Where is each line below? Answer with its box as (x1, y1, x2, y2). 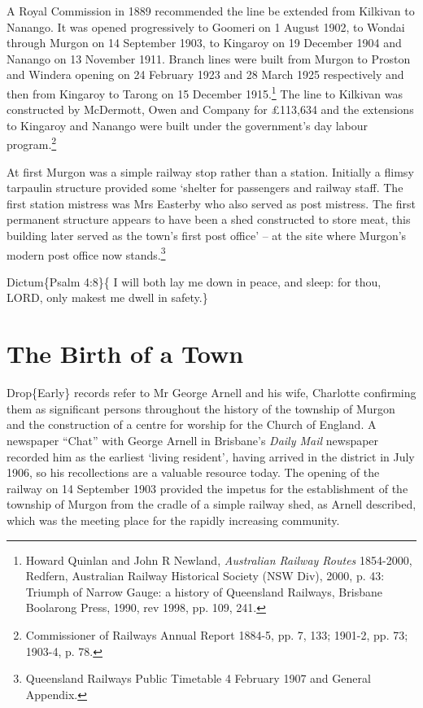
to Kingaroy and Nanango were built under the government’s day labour (7, 116, 368, 133)
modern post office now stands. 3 (7, 243, 166, 263)
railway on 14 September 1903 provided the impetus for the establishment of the (7, 479, 408, 496)
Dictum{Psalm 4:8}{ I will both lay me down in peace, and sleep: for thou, (7, 273, 382, 290)
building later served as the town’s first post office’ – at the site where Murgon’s (7, 227, 407, 244)
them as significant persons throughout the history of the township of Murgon (7, 400, 395, 417)
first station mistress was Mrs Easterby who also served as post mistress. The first (7, 194, 416, 212)
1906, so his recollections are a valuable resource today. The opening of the (7, 464, 380, 481)
